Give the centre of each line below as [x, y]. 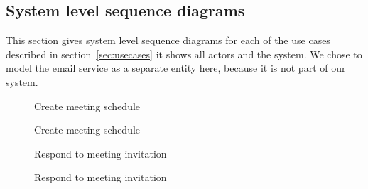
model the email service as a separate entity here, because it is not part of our [176, 68]
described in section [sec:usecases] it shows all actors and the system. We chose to [184, 54]
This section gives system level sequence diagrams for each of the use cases [168, 40]
